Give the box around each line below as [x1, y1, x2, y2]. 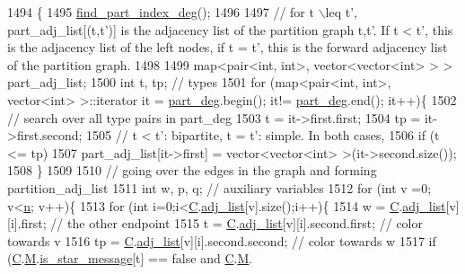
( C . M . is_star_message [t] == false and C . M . [7, 249, 253, 268]
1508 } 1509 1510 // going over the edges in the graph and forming [7, 161, 377, 180]
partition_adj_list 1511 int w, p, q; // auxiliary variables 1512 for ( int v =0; [7, 178, 432, 197]
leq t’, [325, 3, 357, 21]
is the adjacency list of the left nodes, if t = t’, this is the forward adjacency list [7, 38, 448, 57]
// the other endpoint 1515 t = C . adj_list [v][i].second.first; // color [50, 214, 423, 233]
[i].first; [7, 214, 47, 233]
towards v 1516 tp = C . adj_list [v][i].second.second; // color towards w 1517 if [7, 231, 436, 250]
